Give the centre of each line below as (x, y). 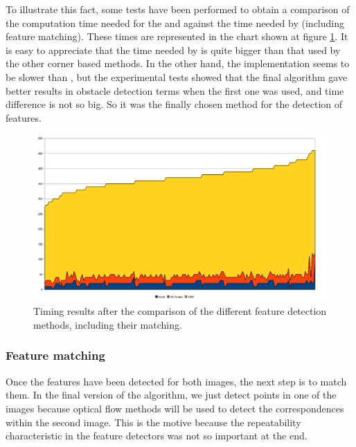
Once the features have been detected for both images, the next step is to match (176, 381)
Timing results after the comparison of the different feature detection (180, 311)
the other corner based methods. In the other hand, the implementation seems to (178, 63)
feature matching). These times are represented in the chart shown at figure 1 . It (177, 36)
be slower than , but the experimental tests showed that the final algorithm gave (177, 76)
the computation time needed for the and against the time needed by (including (175, 22)
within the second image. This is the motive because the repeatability (153, 422)
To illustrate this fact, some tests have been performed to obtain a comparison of (178, 9)
